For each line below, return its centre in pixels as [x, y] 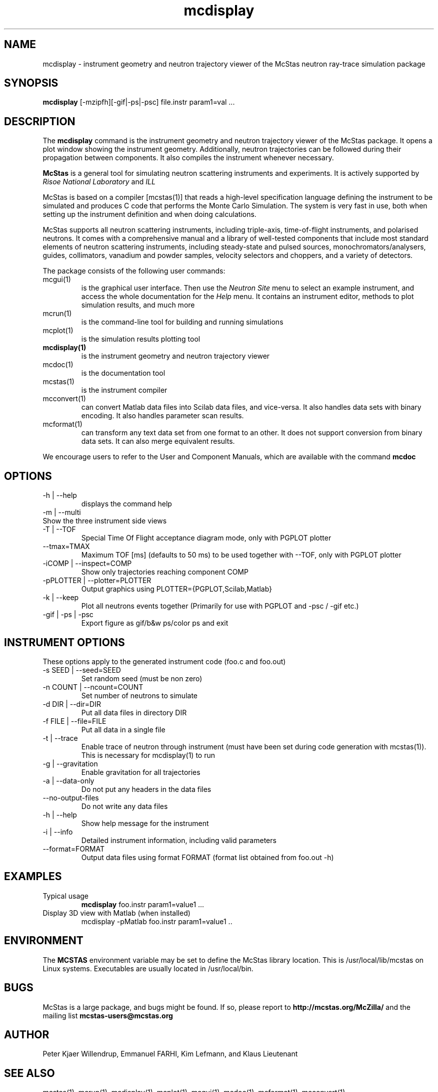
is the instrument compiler [124, 390]
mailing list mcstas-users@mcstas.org [108, 1015]
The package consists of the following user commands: [134, 271]
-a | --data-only [68, 780]
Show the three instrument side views [105, 521]
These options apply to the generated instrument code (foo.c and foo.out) [164, 661]
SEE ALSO [29, 1073]
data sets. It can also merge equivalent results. [158, 441]
